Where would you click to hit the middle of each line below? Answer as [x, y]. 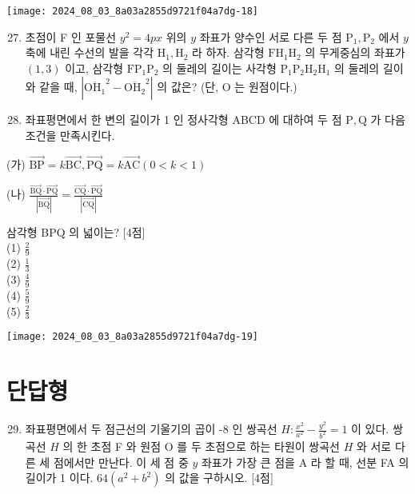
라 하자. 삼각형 [228, 52]
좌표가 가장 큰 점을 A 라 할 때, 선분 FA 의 [305, 462]
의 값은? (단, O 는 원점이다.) [227, 87]
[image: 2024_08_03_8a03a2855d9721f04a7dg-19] [132, 337]
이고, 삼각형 [94, 68]
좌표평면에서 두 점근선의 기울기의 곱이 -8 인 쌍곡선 [151, 429]
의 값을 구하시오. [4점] [219, 478]
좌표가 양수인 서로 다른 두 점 [271, 36]
